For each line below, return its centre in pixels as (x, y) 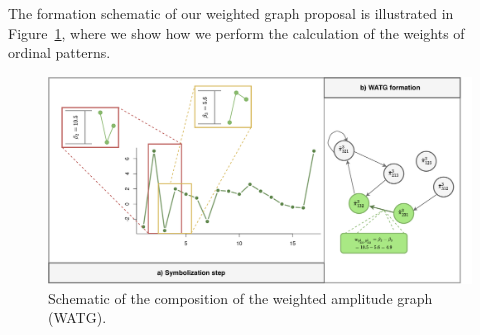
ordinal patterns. (59, 52)
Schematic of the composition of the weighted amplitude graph (240, 297)
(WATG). (77, 317)
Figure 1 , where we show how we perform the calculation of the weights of (236, 32)
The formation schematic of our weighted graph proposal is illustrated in (231, 13)
